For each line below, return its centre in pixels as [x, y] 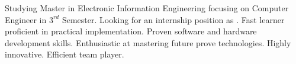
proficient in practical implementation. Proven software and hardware [131, 31]
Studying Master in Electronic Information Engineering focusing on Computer [147, 8]
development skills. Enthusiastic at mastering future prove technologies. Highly [148, 42]
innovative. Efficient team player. [65, 54]
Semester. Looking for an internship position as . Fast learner [173, 19]
